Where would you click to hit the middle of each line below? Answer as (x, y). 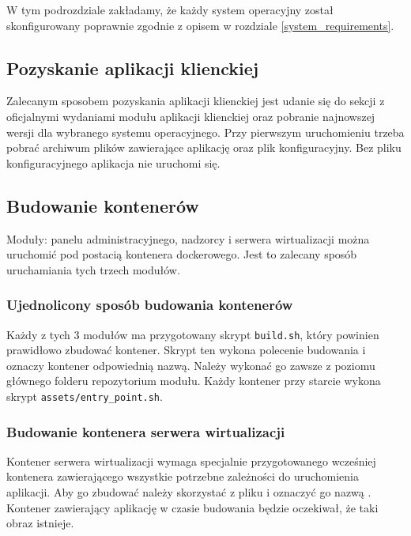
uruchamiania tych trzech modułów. (93, 269)
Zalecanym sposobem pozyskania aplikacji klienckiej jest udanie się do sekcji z (196, 101)
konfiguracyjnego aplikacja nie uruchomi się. (113, 162)
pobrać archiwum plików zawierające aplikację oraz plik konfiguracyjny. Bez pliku (204, 147)
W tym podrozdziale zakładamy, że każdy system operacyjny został (170, 9)
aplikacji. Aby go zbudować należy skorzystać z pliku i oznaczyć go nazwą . (189, 492)
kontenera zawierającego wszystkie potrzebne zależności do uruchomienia (183, 476)
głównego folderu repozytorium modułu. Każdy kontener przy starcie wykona (194, 381)
